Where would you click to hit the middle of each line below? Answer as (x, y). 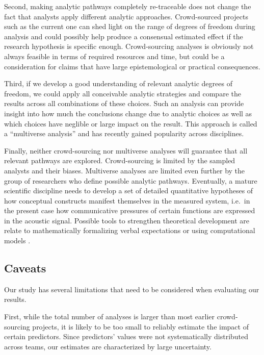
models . (17, 240)
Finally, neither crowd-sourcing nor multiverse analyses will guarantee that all (126, 150)
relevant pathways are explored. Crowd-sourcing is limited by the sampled (120, 160)
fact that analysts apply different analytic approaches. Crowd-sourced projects (126, 16)
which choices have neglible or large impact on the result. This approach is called (131, 123)
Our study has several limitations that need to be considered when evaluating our (132, 289)
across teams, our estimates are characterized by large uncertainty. (108, 346)
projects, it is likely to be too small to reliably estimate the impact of (140, 326)
